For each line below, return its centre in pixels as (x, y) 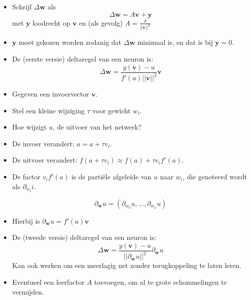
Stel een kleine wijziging (48, 110)
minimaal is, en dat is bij (175, 42)
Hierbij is (26, 220)
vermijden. (28, 291)
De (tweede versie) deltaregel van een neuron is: (84, 237)
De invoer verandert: (43, 143)
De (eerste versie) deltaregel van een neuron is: (83, 59)
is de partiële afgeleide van (112, 177)
